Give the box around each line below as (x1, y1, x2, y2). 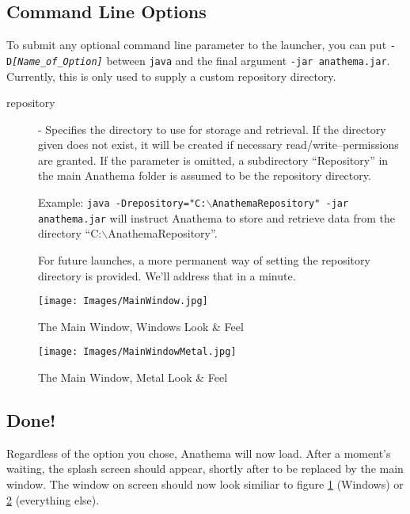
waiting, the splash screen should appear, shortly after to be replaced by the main (6, 460, 404, 477)
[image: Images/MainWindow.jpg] (38, 295, 208, 307)
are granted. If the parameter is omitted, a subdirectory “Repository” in (38, 151, 389, 168)
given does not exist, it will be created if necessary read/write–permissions (38, 136, 399, 153)
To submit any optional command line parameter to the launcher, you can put (6, 36, 387, 53)
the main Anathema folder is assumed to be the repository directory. (38, 167, 371, 184)
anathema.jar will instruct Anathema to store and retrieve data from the (38, 209, 396, 226)
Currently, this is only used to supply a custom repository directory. (6, 67, 336, 84)
